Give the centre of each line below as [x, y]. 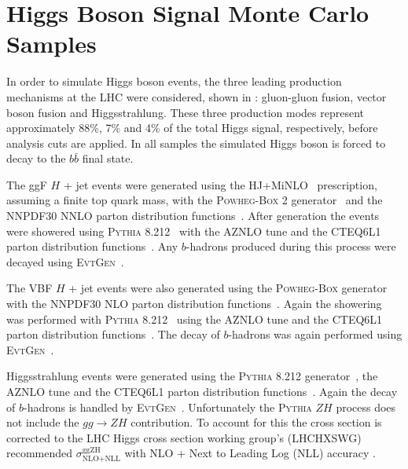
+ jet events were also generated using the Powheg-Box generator [228, 288]
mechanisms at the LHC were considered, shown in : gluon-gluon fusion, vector [197, 96]
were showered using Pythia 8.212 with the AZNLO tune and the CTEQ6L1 [194, 231]
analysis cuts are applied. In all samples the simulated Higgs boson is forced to [196, 143]
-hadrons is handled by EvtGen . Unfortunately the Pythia [167, 407]
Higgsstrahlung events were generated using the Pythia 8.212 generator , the [192, 376]
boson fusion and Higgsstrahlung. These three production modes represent [185, 112]
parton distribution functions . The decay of [113, 334]
